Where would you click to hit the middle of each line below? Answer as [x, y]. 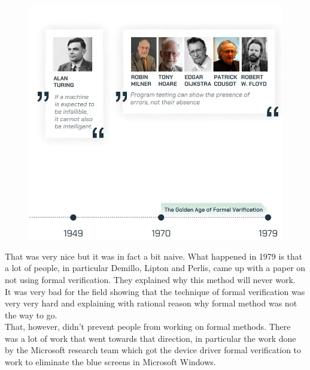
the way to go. [31, 315]
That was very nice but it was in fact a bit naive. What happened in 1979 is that [154, 256]
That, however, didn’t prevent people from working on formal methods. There [148, 327]
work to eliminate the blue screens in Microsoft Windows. [110, 362]
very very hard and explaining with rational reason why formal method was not [151, 303]
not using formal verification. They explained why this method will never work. [150, 279]
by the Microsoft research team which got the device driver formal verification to [153, 350]
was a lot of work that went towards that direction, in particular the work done [151, 338]
